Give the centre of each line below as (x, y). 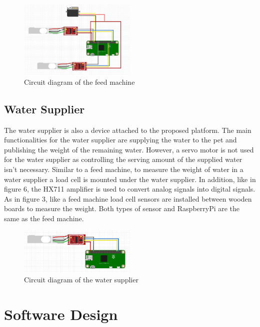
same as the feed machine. (44, 218)
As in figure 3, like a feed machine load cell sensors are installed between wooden (128, 198)
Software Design (61, 314)
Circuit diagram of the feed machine (79, 81)
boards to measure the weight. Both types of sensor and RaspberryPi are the (122, 208)
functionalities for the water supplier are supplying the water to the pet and (120, 140)
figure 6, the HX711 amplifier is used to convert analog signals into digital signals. (130, 189)
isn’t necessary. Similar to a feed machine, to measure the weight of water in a (124, 169)
